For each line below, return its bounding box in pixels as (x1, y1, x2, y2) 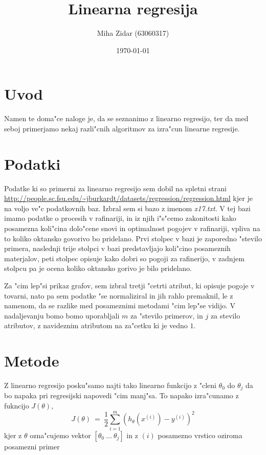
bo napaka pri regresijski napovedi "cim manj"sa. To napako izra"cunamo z (4, 390, 239, 401)
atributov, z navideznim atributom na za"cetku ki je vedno (4, 320, 188, 331)
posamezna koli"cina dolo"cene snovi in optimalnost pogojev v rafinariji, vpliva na (4, 222, 260, 233)
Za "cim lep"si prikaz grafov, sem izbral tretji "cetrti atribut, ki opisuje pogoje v (4, 280, 255, 290)
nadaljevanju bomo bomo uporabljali (4, 310, 120, 321)
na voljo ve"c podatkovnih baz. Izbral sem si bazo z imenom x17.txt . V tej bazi (4, 202, 251, 213)
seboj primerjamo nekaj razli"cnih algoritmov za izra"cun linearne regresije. (4, 123, 240, 133)
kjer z (4, 429, 22, 440)
